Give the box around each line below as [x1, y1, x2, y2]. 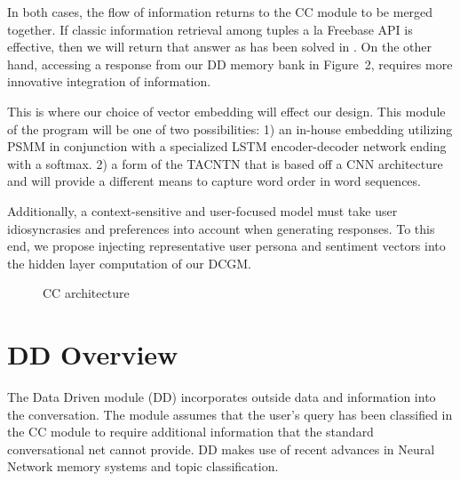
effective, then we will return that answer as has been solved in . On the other [7, 37, 432, 56]
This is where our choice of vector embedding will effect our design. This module [7, 101, 446, 120]
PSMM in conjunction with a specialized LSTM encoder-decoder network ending [7, 137, 447, 156]
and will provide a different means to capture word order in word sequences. [7, 172, 421, 190]
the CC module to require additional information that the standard [7, 422, 374, 441]
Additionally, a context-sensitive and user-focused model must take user [7, 201, 398, 220]
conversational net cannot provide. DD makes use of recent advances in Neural [7, 439, 435, 458]
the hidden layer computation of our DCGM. [7, 253, 251, 272]
